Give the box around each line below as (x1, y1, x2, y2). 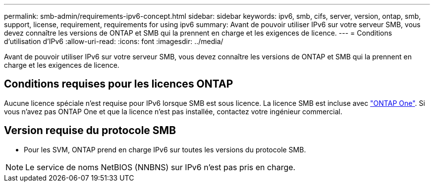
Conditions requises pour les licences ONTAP (4, 78, 233, 91)
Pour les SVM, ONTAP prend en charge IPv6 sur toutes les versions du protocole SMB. (24, 145, 306, 154)
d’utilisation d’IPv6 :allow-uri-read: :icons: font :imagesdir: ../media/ (4, 37, 223, 46)
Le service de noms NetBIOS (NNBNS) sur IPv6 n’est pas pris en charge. (25, 162, 296, 172)
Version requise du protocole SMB (4, 124, 176, 137)
